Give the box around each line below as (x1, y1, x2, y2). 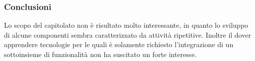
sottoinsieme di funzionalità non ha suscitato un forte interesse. (4, 49, 197, 59)
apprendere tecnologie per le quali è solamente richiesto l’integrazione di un (4, 39, 234, 50)
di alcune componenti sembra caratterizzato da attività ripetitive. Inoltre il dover (4, 29, 251, 40)
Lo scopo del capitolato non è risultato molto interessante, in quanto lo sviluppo (4, 20, 249, 30)
